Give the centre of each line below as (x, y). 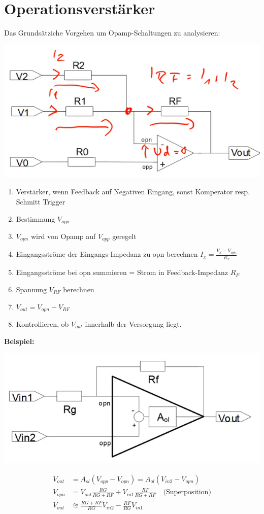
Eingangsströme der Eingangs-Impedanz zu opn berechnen (107, 254)
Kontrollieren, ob (42, 324)
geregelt (124, 236)
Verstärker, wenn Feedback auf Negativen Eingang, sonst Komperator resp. (133, 192)
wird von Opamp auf (63, 236)
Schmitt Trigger (41, 201)
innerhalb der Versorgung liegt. (133, 324)
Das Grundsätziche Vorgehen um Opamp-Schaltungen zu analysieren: (112, 33)
